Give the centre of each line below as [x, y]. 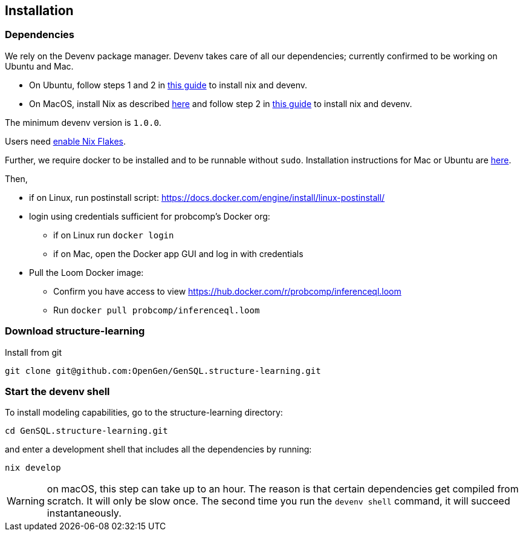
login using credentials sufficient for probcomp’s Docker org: [150, 216]
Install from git [34, 352]
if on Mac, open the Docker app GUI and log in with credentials [178, 253]
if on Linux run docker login [114, 235]
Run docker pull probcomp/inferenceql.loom [157, 310]
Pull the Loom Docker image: [86, 272]
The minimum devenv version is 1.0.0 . [83, 122]
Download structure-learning [75, 331]
